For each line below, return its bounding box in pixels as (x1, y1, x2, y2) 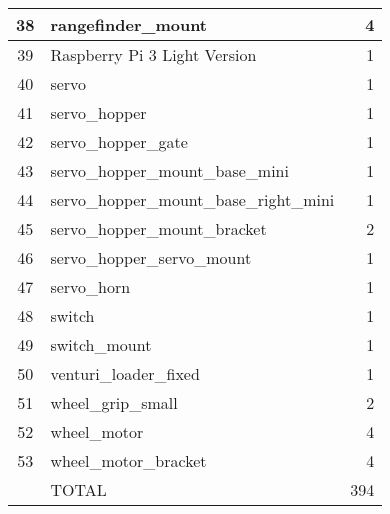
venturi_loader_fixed (50, 362, 200, 385)
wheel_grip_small (50, 391, 178, 414)
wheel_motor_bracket (50, 449, 207, 472)
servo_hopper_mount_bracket (50, 217, 267, 240)
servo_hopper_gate (50, 130, 188, 153)
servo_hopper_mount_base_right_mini (50, 188, 335, 211)
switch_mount (50, 333, 152, 356)
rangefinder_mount (50, 13, 207, 36)
